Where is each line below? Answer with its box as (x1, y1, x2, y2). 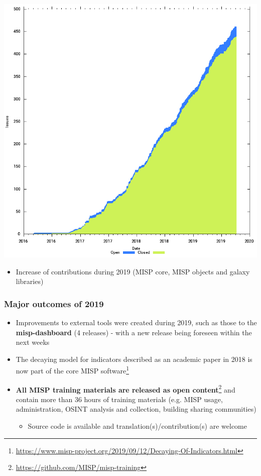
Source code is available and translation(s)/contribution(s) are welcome (28, 421, 247, 431)
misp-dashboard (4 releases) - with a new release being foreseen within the (16, 327, 252, 337)
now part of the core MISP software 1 (16, 364, 129, 376)
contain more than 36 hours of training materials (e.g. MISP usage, (16, 394, 223, 404)
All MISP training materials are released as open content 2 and (16, 383, 235, 395)
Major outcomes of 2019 (4, 297, 104, 310)
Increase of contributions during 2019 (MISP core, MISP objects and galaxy (16, 266, 250, 276)
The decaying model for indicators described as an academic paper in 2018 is (16, 353, 252, 364)
